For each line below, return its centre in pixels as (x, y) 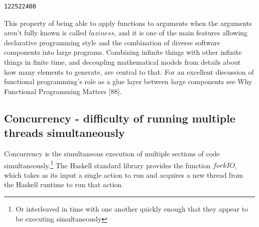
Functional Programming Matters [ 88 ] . (63, 91)
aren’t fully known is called (45, 33)
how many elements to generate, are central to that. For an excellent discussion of (129, 71)
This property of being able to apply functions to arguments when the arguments (128, 23)
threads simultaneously (65, 133)
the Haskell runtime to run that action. (64, 184)
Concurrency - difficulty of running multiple (120, 118)
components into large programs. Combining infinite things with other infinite (123, 52)
